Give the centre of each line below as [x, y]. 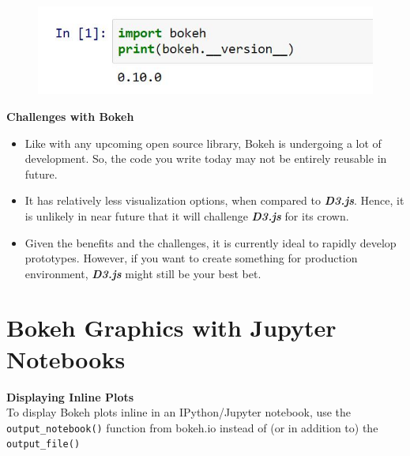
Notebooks [66, 358]
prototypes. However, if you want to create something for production [191, 258]
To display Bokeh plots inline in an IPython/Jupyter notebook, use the [179, 412]
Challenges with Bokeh [70, 116]
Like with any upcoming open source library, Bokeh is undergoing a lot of [203, 143]
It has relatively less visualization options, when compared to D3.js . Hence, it [214, 200]
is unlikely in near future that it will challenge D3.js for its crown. [187, 215]
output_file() [43, 445]
